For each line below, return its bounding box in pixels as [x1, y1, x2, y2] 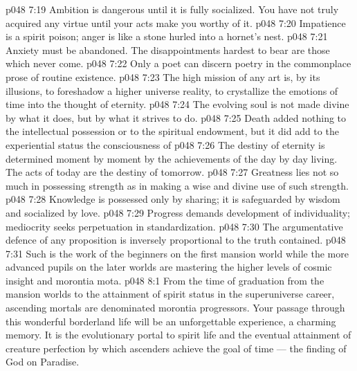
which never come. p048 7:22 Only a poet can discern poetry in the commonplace [6, 56, 351, 71]
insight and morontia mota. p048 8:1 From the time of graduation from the [6, 273, 324, 287]
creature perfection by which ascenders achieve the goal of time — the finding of [6, 341, 347, 355]
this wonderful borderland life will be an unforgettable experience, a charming [6, 314, 336, 328]
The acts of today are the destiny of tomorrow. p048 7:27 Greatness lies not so [6, 165, 339, 179]
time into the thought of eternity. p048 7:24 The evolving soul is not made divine [6, 97, 349, 111]
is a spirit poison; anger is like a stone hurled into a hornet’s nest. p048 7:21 [6, 29, 328, 44]
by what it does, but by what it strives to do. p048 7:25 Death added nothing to [6, 110, 347, 125]
